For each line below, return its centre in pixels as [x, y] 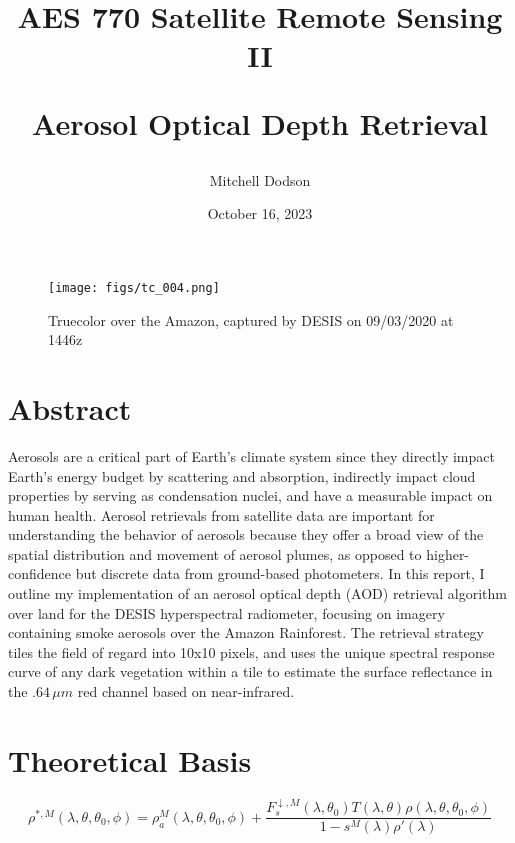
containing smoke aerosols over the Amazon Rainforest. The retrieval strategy [246, 632]
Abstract [70, 407]
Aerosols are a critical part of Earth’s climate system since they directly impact [251, 455]
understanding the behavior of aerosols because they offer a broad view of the [246, 534]
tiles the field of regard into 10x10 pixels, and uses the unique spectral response [251, 651]
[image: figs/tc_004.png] [134, 287]
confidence [39, 573]
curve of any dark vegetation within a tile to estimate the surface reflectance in [250, 671]
